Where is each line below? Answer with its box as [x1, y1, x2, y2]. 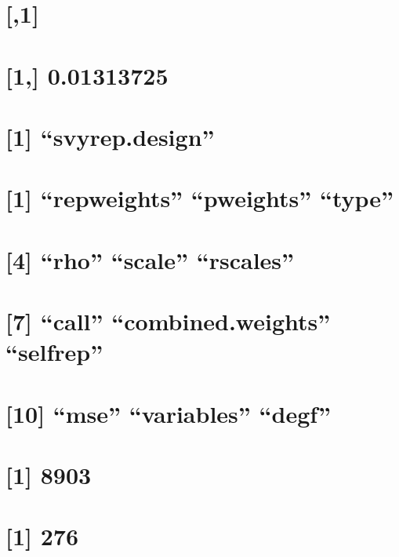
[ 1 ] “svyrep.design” [5, 120, 215, 152]
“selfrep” [5, 336, 103, 368]
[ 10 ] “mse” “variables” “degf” [5, 397, 331, 429]
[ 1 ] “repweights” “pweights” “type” [5, 182, 394, 214]
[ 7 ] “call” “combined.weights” [5, 305, 331, 337]
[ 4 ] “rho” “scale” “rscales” [5, 243, 295, 275]
